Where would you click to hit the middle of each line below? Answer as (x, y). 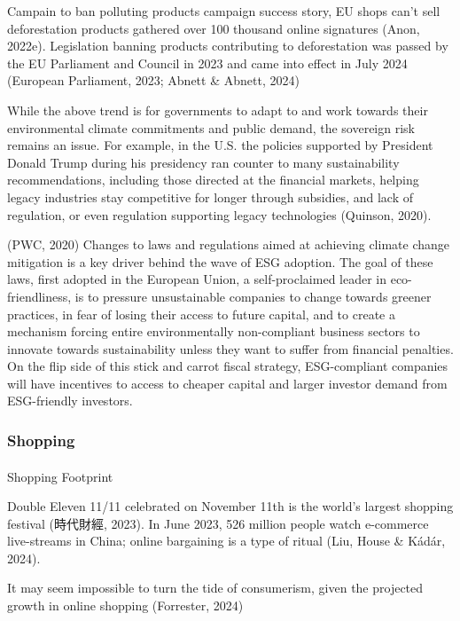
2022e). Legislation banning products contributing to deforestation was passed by (228, 46)
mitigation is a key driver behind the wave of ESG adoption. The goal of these (220, 261)
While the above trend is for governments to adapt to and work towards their (218, 110)
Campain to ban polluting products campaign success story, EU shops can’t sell (224, 11)
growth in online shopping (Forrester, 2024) (125, 605)
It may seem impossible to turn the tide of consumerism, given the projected (215, 588)
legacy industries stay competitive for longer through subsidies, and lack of (210, 197)
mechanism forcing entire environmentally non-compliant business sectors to (214, 331)
